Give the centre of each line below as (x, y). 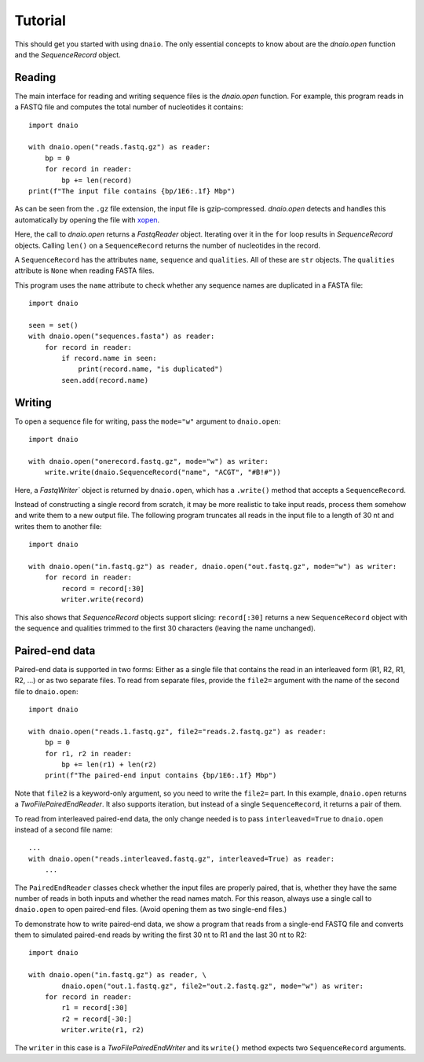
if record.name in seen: (109, 358)
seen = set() (53, 325)
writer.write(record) (103, 600)
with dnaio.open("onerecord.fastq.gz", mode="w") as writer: (148, 461)
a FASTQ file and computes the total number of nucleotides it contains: (129, 107)
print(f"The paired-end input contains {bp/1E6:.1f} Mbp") (161, 775)
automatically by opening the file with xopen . (87, 219)
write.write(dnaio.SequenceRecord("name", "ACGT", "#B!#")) (163, 472)
